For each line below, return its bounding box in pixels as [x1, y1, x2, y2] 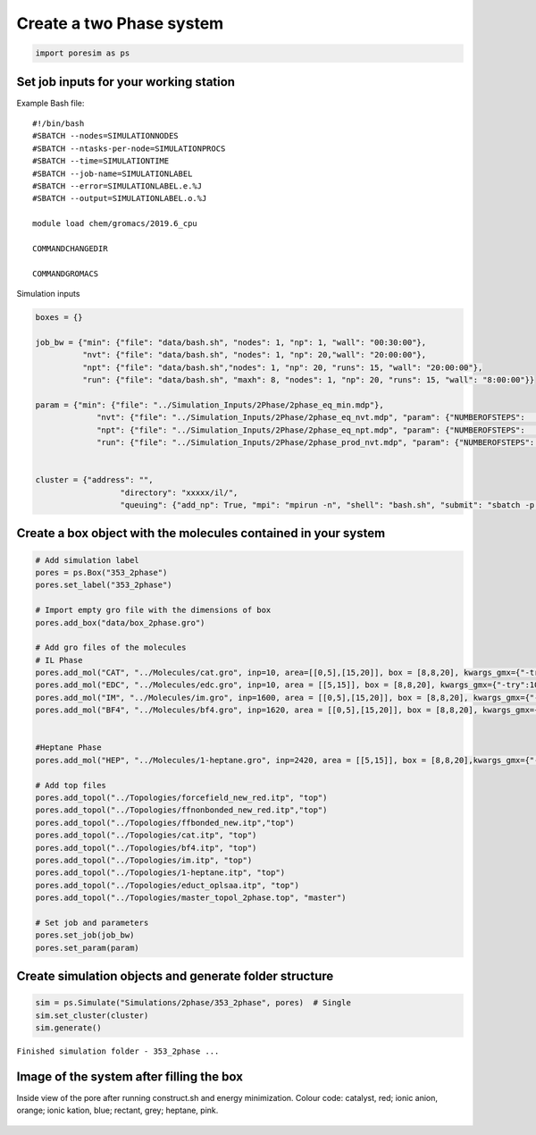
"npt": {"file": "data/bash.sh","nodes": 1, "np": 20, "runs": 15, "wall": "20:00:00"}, [81, 362, 483, 373]
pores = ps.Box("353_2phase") [35, 567, 168, 577]
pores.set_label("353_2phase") [35, 580, 173, 590]
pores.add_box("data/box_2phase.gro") [35, 618, 205, 627]
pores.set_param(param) [35, 943, 140, 953]
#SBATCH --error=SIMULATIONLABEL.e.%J [32, 181, 203, 191]
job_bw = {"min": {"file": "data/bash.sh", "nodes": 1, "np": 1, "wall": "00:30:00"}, [35, 337, 427, 348]
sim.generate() [35, 1023, 102, 1033]
